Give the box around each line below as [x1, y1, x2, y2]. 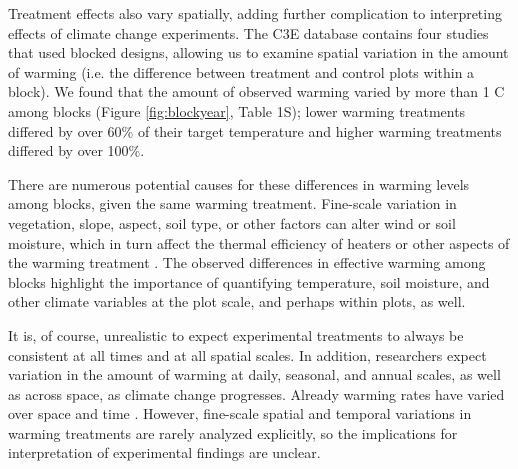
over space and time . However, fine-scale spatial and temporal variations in [8, 403, 472, 424]
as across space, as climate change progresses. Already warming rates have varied [8, 383, 505, 404]
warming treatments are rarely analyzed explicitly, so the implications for [8, 422, 458, 443]
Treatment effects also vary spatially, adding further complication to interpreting [8, 3, 502, 23]
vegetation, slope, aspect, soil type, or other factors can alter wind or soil [8, 212, 456, 233]
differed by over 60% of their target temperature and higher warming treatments [8, 120, 502, 141]
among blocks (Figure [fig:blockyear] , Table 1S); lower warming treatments [8, 100, 466, 121]
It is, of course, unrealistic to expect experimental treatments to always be [8, 324, 464, 345]
